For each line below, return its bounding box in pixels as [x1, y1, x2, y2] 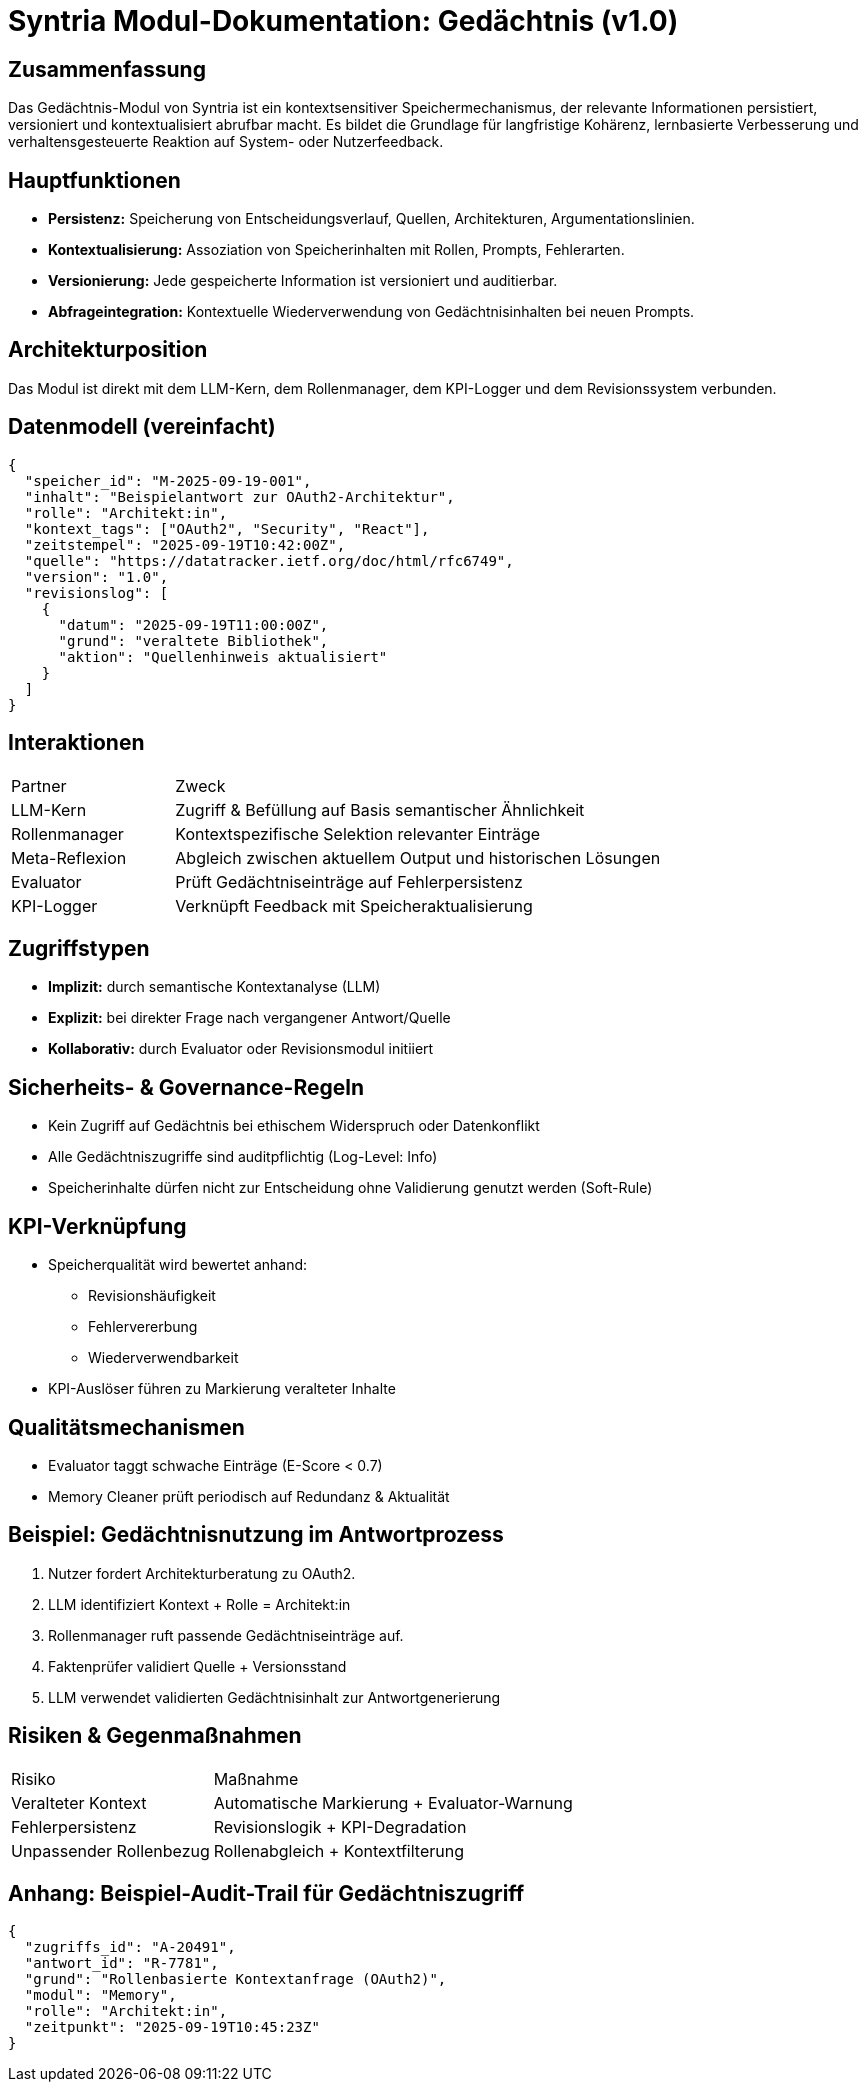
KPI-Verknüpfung [8, 1213, 187, 1239]
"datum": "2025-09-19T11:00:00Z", [58, 616, 329, 633]
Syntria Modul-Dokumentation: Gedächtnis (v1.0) [8, 4, 679, 38]
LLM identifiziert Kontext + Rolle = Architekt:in [48, 1595, 351, 1613]
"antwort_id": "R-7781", [24, 1955, 219, 1972]
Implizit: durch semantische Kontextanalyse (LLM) [48, 978, 381, 996]
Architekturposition [8, 337, 208, 363]
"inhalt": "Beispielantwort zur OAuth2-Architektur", [24, 488, 455, 505]
